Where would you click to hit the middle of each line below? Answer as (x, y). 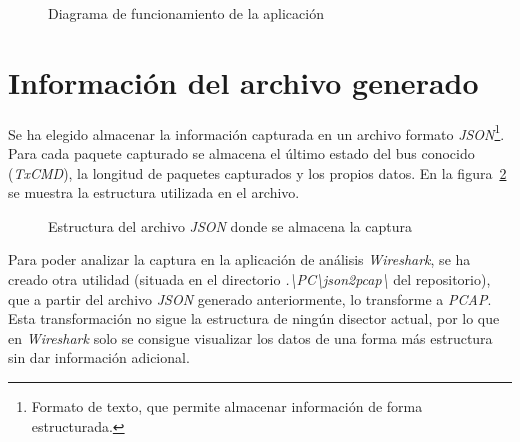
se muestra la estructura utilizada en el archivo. (154, 192)
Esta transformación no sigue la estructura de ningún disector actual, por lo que (254, 318)
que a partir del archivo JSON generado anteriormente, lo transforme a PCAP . (250, 298)
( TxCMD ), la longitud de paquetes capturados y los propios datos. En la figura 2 (257, 172)
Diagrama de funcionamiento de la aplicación (186, 13)
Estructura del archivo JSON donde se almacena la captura (230, 225)
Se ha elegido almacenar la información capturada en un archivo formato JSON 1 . (256, 132)
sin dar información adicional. (99, 357)
